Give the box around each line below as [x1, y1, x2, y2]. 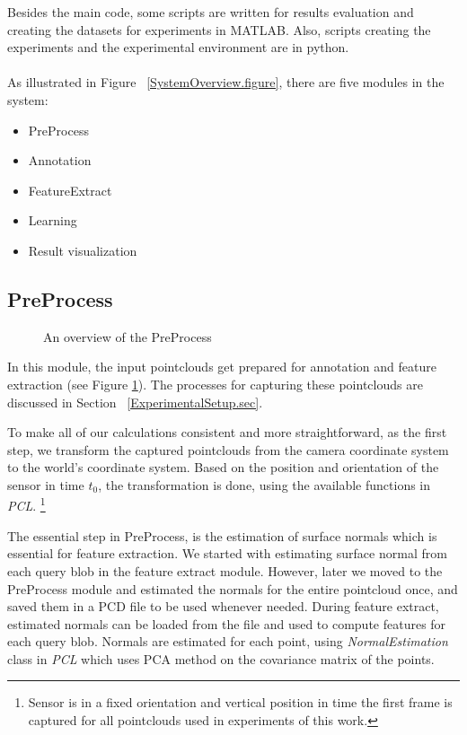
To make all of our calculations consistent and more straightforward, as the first [7, 423, 447, 442]
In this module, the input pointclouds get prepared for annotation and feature [7, 357, 436, 376]
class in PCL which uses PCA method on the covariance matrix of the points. [7, 649, 435, 668]
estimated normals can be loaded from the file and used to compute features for [7, 614, 446, 633]
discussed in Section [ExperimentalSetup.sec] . [7, 392, 263, 411]
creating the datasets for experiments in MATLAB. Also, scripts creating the [7, 20, 431, 39]
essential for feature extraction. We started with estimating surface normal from [7, 544, 447, 563]
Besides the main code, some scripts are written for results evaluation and [7, 3, 414, 21]
